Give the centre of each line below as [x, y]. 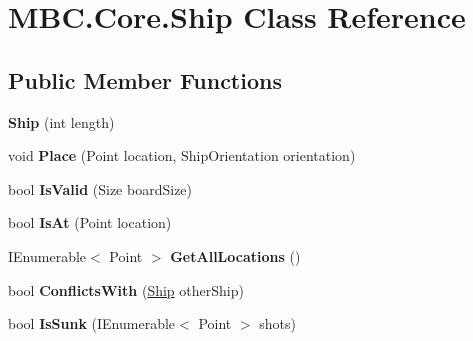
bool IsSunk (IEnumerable [92, 323]
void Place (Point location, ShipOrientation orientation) [182, 155]
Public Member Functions [145, 79]
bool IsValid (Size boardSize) [100, 188]
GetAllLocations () [235, 255]
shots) [277, 323]
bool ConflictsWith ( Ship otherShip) [126, 289]
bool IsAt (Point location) [90, 222]
